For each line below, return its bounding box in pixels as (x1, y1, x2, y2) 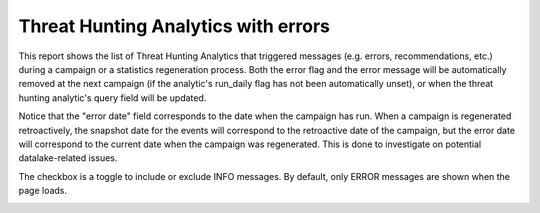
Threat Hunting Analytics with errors (18, 15, 330, 37)
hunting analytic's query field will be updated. (18, 91, 207, 104)
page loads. (18, 185, 68, 197)
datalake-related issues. (18, 152, 118, 164)
